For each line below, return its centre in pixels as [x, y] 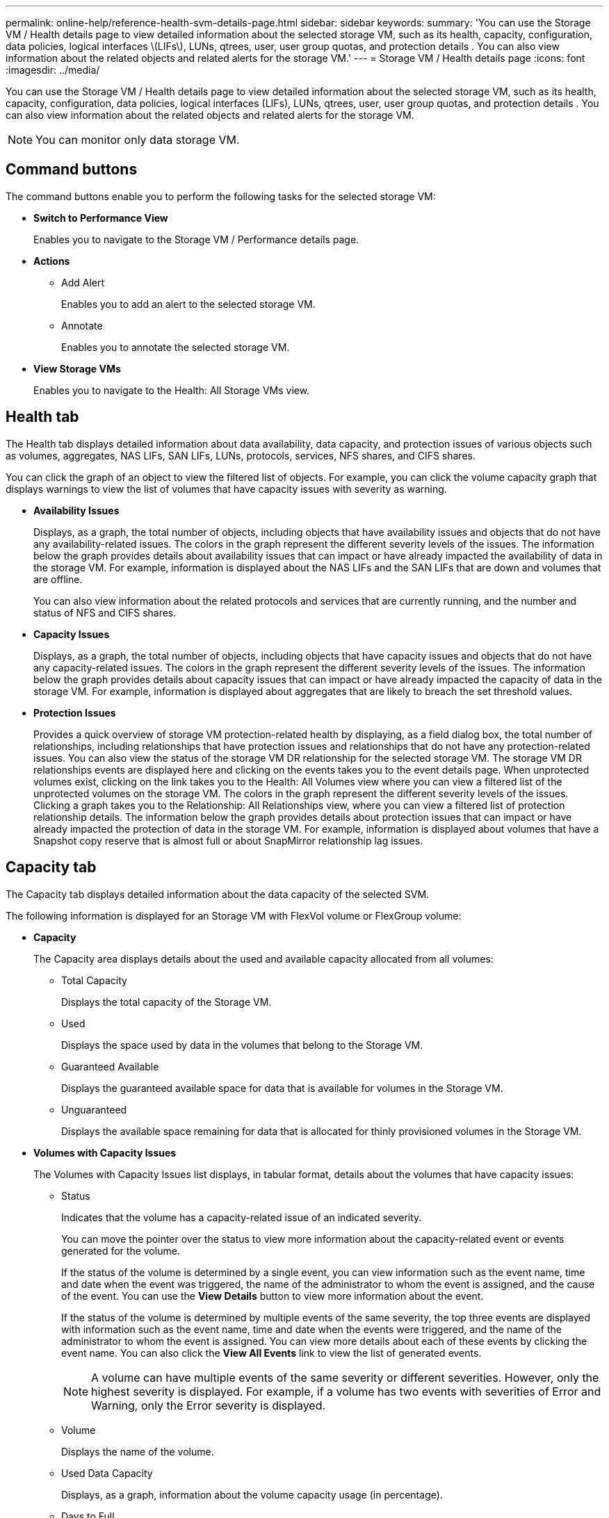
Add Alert [83, 282]
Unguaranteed [94, 1109]
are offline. [58, 579]
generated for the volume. [121, 1250]
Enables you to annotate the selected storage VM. [176, 347]
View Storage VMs [77, 368]
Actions [52, 261]
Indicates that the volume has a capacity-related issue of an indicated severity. [242, 1217]
